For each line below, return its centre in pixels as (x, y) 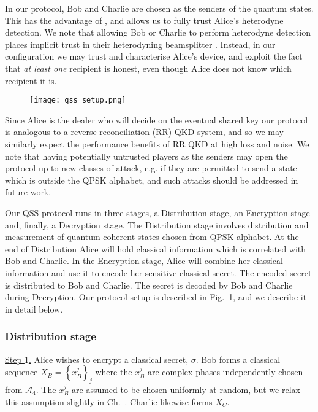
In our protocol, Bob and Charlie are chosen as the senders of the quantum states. (159, 8)
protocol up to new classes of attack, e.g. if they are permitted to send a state (151, 168)
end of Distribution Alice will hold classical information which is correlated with (156, 248)
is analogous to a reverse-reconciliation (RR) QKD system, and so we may (144, 132)
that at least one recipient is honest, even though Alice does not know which (148, 68)
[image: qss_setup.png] (78, 100)
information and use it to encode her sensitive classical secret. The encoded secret (158, 272)
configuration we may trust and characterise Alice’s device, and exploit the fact (154, 56)
